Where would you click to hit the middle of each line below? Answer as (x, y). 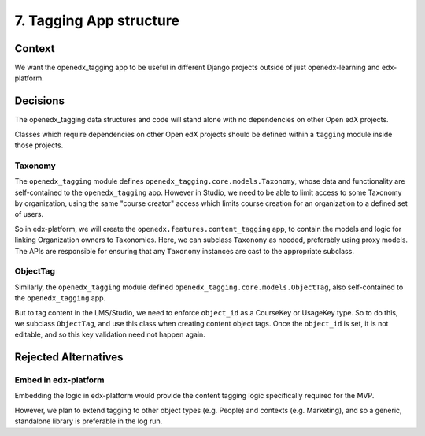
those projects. (39, 145)
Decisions (39, 101)
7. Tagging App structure (97, 20)
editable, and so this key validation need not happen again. (110, 334)
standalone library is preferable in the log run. (89, 421)
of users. (29, 214)
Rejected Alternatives (69, 358)
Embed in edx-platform (60, 380)
